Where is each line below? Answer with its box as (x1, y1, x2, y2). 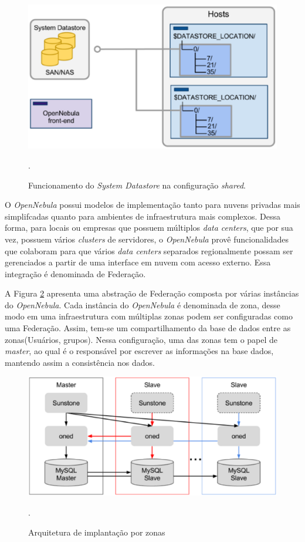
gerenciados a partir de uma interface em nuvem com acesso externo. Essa (5, 256, 271, 268)
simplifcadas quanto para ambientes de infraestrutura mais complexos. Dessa (5, 210, 280, 222)
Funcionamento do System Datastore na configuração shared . (28, 179, 246, 191)
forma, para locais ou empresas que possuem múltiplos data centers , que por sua (5, 221, 293, 234)
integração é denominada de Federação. (5, 267, 146, 280)
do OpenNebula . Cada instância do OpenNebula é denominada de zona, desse (5, 298, 280, 311)
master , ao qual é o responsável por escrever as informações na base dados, (5, 345, 274, 357)
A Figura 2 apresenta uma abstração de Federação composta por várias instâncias (5, 287, 299, 299)
